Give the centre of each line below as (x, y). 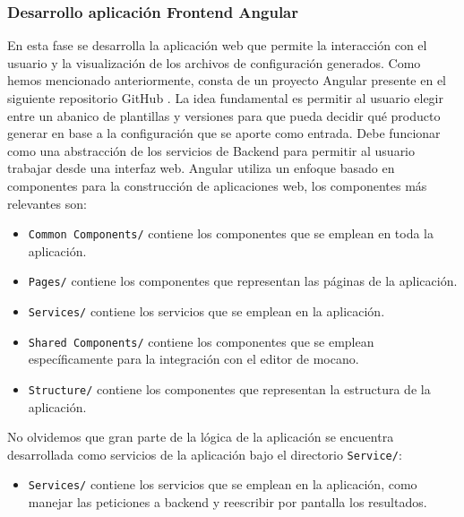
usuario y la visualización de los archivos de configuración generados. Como (214, 62)
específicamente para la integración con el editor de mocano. (193, 359)
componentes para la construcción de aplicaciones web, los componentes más (217, 185)
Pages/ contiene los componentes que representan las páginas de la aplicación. (243, 281)
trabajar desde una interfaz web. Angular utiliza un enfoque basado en (201, 168)
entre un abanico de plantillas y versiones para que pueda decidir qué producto (224, 115)
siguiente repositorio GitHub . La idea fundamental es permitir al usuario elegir (225, 98)
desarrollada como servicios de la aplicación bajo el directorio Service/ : (205, 454)
